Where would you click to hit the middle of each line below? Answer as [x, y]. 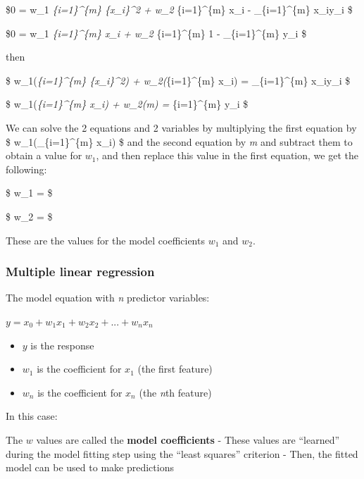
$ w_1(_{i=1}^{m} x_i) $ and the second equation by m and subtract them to [179, 141]
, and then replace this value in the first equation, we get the [227, 155]
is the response [62, 345]
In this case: [32, 416]
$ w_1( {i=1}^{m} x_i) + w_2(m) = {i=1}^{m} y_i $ [127, 104]
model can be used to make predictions [90, 467]
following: [26, 169]
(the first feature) [175, 369]
